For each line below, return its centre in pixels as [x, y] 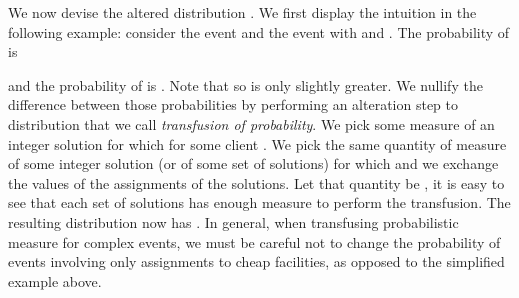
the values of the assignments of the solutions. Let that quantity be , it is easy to [256, 182]
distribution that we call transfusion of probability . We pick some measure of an [251, 123]
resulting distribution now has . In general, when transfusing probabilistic [233, 221]
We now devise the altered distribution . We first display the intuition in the [242, 12]
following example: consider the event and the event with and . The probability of [259, 31]
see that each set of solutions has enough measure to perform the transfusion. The [259, 202]
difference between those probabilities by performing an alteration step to [233, 104]
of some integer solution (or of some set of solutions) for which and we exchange [253, 163]
